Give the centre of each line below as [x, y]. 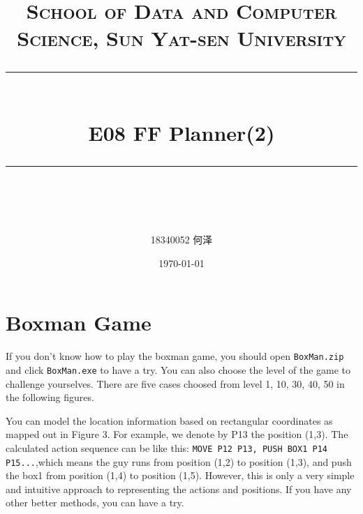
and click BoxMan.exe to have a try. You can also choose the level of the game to [178, 369]
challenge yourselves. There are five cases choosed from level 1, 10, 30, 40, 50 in [175, 383]
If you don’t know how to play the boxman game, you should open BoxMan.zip [175, 356]
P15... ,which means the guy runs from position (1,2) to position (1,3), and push [179, 461]
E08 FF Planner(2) [181, 132]
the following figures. [50, 397]
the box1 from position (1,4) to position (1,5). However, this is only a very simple [180, 475]
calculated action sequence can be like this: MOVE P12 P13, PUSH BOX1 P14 [166, 447]
